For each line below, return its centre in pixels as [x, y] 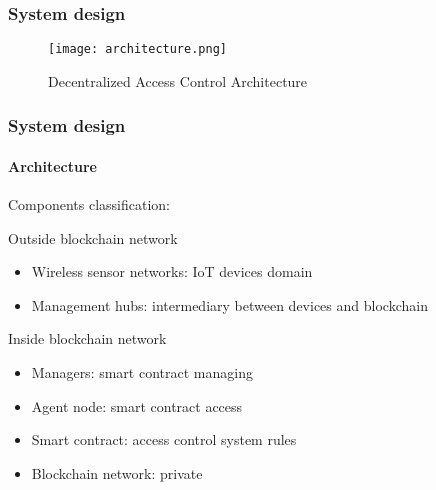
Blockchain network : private [117, 472]
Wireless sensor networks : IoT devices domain [172, 271]
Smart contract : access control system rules [164, 439]
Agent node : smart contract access [137, 405]
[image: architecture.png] [137, 49]
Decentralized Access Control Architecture [178, 80]
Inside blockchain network [87, 338]
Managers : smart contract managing [142, 372]
